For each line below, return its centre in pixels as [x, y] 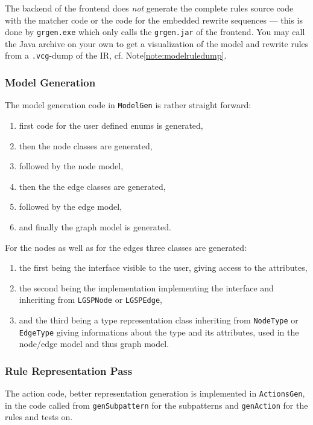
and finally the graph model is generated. [95, 226]
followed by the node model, [71, 166]
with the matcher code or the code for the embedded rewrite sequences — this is [154, 20]
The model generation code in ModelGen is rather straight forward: [128, 105]
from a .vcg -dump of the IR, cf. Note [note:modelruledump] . [116, 55]
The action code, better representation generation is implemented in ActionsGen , [155, 393]
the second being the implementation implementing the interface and [146, 287]
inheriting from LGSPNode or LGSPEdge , [91, 300]
